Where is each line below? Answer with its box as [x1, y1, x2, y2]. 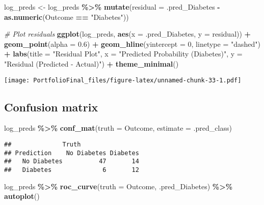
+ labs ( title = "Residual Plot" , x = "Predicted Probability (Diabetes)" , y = [4, 48, 243, 59]
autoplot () [4, 191, 40, 201]
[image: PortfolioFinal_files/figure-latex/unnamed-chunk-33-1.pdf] [4, 76, 242, 84]
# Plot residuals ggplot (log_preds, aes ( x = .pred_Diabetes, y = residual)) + [4, 28, 251, 39]
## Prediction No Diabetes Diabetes [4, 149, 139, 157]
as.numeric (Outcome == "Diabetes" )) [4, 11, 129, 22]
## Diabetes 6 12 [4, 166, 139, 173]
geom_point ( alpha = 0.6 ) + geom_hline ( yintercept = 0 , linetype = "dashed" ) [4, 38, 260, 49]
